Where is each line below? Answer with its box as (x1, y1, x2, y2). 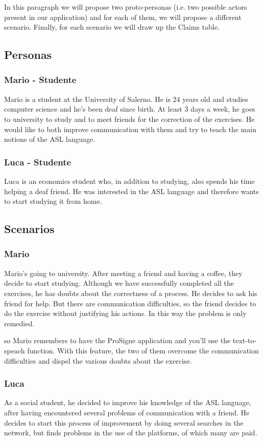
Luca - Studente (4, 155, 71, 168)
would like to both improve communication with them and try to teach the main (4, 123, 256, 134)
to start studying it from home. (4, 196, 102, 206)
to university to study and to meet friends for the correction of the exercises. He (4, 113, 255, 124)
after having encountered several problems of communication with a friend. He (4, 407, 250, 417)
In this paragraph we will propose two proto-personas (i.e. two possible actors (4, 2, 247, 12)
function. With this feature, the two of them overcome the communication (27, 345, 259, 355)
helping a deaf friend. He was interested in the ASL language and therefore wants (4, 185, 259, 196)
